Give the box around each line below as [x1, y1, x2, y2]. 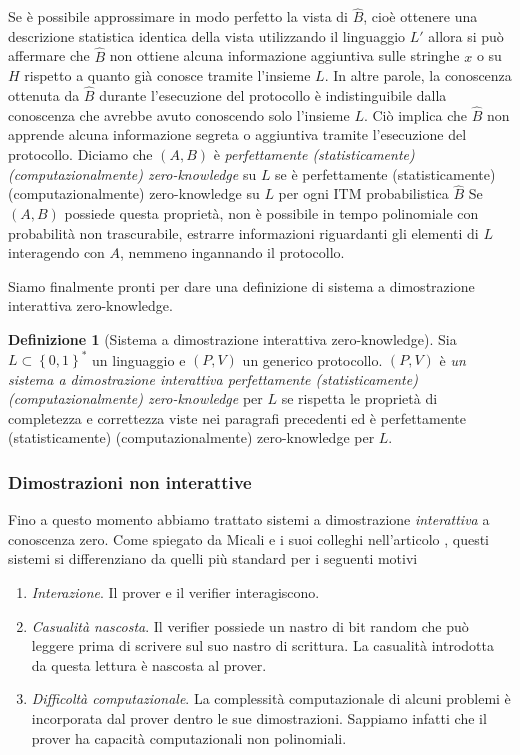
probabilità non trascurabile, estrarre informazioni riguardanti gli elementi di [8, 222, 479, 243]
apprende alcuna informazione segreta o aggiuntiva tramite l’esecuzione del [8, 124, 467, 145]
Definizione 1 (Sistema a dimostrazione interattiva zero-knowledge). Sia [8, 329, 457, 349]
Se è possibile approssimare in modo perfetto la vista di [8, 6, 349, 27]
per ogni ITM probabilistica [278, 183, 449, 204]
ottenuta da [8, 85, 80, 106]
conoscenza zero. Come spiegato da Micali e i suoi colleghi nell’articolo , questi [8, 528, 490, 549]
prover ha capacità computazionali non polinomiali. [31, 727, 347, 748]
